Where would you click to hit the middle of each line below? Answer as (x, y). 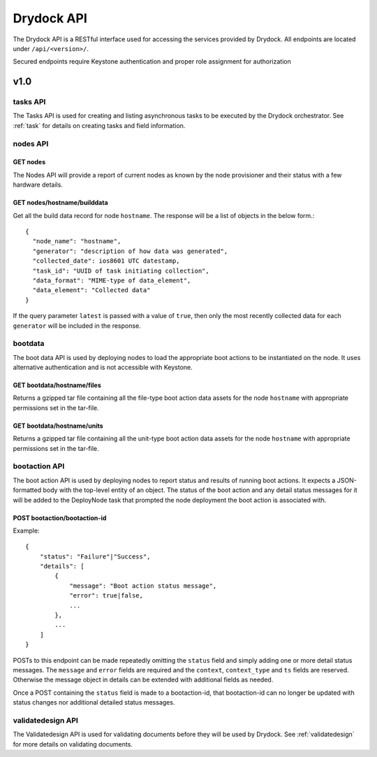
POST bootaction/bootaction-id (60, 518)
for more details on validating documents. (73, 744)
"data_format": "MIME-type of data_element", (112, 280)
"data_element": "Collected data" (91, 290)
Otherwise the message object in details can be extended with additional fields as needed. (143, 680)
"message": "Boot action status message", (143, 586)
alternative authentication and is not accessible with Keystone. (103, 368)
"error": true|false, (106, 596)
